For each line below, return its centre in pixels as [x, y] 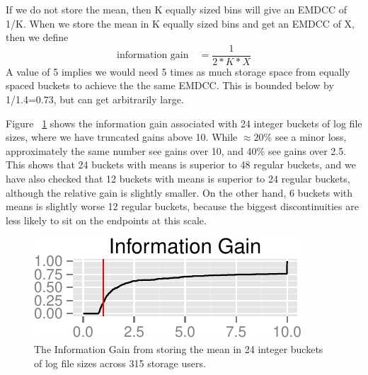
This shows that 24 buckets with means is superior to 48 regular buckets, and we [181, 165]
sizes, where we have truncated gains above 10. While [122, 137]
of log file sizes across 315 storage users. [120, 363]
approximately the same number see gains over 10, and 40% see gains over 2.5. [176, 150]
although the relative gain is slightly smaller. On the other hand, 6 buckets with [179, 192]
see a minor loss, [311, 137]
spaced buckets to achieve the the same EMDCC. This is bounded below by [170, 85]
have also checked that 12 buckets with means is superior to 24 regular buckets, [178, 178]
